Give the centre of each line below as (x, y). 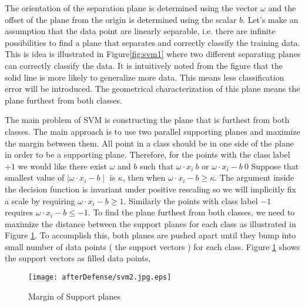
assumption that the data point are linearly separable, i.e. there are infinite (140, 31)
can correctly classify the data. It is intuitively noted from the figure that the (144, 65)
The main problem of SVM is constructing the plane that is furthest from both (147, 120)
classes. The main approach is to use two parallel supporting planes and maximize (152, 131)
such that (157, 166)
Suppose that (275, 166)
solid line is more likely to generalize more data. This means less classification (145, 77)
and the (282, 8)
